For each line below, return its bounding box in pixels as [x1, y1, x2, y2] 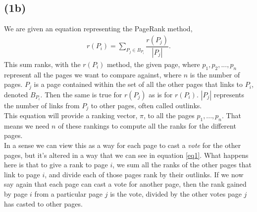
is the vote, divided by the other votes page [110, 188, 242, 199]
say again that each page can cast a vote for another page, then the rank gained [4, 179, 247, 189]
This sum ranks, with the [4, 59, 81, 69]
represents [213, 89, 245, 99]
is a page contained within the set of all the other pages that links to [34, 79, 243, 89]
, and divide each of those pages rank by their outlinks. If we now [45, 169, 244, 179]
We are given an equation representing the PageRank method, [4, 23, 193, 34]
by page [4, 188, 28, 199]
